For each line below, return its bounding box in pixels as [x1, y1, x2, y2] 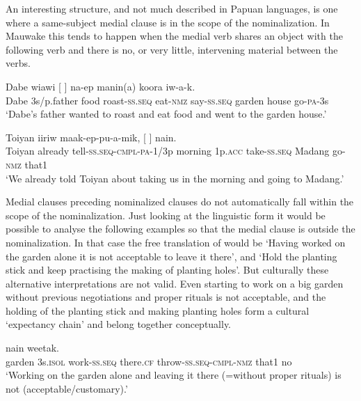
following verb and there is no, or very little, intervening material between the [6, 42, 338, 56]
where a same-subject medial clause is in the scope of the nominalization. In [6, 15, 330, 29]
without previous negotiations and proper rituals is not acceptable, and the [6, 290, 326, 304]
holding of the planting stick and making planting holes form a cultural [6, 303, 310, 317]
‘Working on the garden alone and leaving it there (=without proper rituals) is [6, 368, 342, 382]
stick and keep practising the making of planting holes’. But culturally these [6, 262, 329, 277]
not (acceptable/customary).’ [6, 381, 128, 395]
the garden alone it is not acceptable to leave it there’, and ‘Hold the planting [6, 249, 337, 263]
